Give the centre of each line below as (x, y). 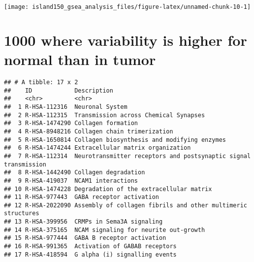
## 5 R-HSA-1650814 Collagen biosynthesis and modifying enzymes (115, 140)
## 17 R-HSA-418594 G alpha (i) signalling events (90, 254)
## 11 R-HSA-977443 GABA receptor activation (81, 197)
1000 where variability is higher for (126, 40)
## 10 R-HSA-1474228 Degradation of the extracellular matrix (108, 189)
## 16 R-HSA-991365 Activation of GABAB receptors (90, 246)
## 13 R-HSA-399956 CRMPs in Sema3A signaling (83, 222)
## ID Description (59, 90)
